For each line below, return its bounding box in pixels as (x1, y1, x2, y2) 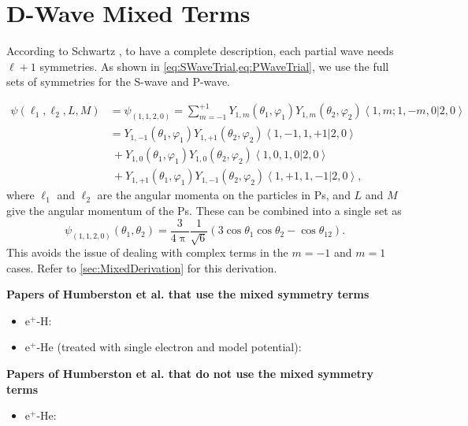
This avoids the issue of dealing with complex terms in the (6, 244, 288, 261)
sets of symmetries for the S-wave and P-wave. (6, 73, 231, 90)
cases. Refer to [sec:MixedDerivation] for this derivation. (6, 259, 277, 276)
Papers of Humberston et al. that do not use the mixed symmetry (6, 365, 373, 381)
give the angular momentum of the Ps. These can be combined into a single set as (6, 202, 402, 218)
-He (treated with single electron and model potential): (36, 339, 302, 355)
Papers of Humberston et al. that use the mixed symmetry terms (6, 286, 370, 302)
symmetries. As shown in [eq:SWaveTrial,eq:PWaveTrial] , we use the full (39, 57, 389, 74)
